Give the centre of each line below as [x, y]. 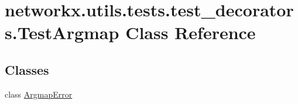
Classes [27, 69]
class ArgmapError [39, 94]
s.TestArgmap [62, 32]
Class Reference [191, 32]
